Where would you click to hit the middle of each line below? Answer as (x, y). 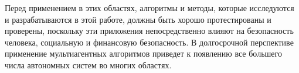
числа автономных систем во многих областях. (88, 65)
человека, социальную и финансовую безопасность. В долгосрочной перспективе (149, 42)
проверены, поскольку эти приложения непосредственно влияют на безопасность (149, 31)
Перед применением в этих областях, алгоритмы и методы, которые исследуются (149, 8)
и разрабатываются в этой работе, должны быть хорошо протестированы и (138, 19)
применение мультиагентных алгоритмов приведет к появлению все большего (143, 53)
